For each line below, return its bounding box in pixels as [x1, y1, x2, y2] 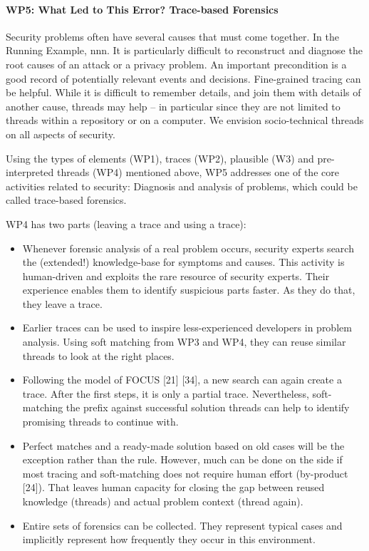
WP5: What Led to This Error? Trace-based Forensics [6, 1, 279, 16]
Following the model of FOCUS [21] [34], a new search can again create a [22, 372, 342, 387]
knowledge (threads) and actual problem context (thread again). [22, 494, 303, 509]
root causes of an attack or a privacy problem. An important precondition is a [6, 56, 347, 71]
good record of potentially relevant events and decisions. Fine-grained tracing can [6, 71, 361, 86]
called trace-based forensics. [6, 192, 127, 207]
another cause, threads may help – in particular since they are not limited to [6, 98, 341, 113]
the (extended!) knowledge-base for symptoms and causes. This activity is [22, 254, 345, 269]
